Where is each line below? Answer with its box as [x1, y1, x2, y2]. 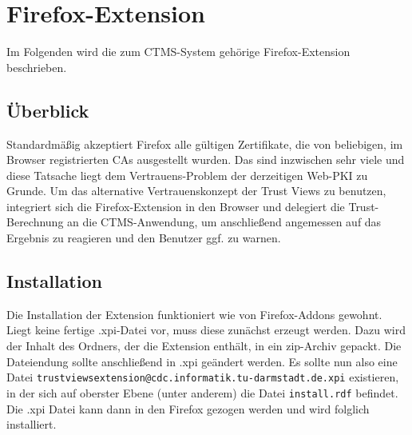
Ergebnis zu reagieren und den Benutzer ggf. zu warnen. [6, 229, 281, 246]
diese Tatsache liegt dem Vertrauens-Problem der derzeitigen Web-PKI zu [6, 166, 368, 183]
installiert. [6, 416, 57, 433]
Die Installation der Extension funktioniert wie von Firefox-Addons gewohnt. [6, 305, 382, 322]
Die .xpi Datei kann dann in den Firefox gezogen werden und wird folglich [6, 400, 370, 417]
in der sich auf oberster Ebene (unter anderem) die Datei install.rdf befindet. [6, 384, 398, 401]
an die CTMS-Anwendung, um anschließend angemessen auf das [67, 214, 382, 230]
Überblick [6, 98, 89, 122]
